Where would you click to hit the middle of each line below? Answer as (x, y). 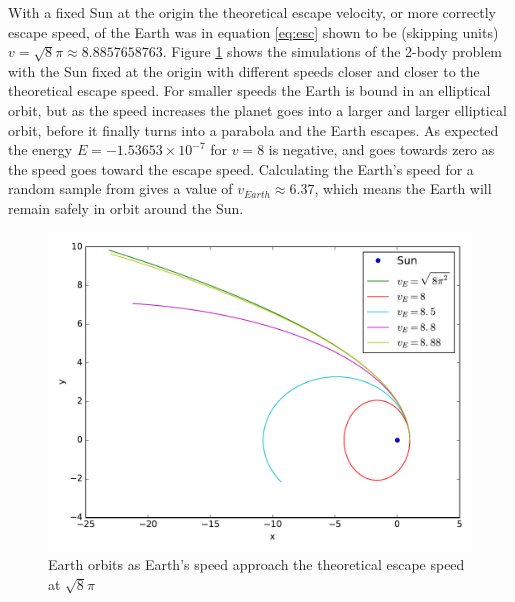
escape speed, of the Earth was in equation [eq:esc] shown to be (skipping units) (253, 31)
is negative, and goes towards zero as (381, 149)
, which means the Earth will (403, 188)
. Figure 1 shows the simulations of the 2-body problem (332, 51)
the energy (40, 149)
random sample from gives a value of (120, 188)
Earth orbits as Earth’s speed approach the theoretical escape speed (256, 564)
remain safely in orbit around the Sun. (126, 207)
